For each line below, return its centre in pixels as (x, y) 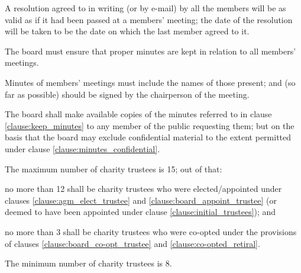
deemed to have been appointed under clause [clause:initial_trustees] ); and (140, 212)
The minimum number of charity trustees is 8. (88, 263)
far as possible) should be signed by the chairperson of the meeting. (127, 94)
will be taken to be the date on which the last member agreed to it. (127, 31)
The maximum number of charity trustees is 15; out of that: (114, 168)
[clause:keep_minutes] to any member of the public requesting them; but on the (150, 125)
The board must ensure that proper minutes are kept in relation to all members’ (150, 51)
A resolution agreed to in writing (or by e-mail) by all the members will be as (145, 8)
